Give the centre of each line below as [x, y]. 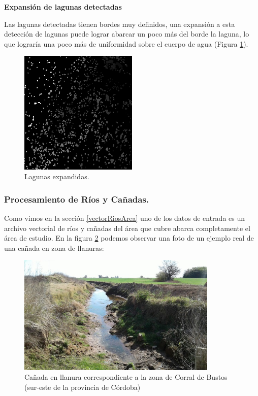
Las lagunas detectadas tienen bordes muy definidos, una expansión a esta [120, 24]
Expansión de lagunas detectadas [63, 7]
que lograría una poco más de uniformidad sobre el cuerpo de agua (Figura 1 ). [126, 43]
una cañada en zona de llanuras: [54, 247]
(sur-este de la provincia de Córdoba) [83, 387]
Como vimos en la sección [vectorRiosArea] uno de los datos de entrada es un [125, 218]
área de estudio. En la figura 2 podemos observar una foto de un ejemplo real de [129, 238]
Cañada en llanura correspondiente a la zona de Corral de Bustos [126, 377]
